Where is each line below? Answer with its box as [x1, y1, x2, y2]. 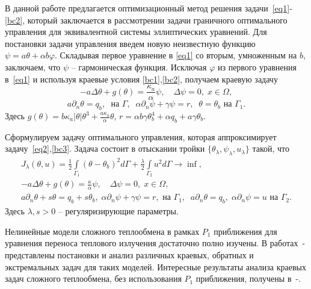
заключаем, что [5, 60, 61, 73]
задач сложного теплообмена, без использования [5, 272, 182, 285]
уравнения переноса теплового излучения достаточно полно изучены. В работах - [5, 237, 306, 249]
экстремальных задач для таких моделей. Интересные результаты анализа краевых [5, 260, 306, 273]
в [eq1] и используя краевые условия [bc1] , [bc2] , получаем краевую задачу [5, 72, 278, 85]
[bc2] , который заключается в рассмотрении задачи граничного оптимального [5, 13, 288, 26]
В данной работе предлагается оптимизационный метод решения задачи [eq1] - [5, 2, 292, 14]
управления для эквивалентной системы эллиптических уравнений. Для [5, 25, 267, 38]
